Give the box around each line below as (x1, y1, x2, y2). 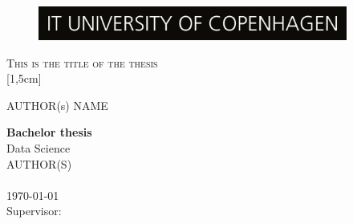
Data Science (6, 139, 71, 156)
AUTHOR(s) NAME (6, 96, 108, 113)
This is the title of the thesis (6, 54, 158, 71)
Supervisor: (6, 202, 62, 219)
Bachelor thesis (6, 124, 92, 141)
